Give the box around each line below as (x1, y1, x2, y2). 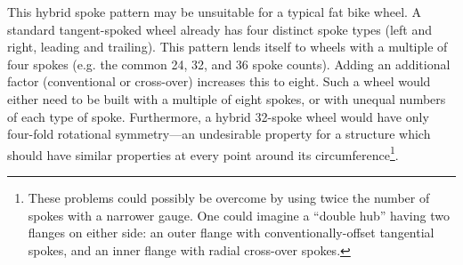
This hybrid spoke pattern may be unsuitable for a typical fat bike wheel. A (7, 3, 422, 20)
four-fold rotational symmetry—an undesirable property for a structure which (7, 124, 431, 143)
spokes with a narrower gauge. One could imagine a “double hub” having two (28, 205, 450, 224)
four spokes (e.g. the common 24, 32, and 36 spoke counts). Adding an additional (7, 54, 451, 73)
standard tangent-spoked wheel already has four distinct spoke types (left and (7, 20, 432, 38)
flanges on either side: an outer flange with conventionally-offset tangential (28, 223, 435, 242)
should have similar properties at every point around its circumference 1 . (7, 142, 399, 164)
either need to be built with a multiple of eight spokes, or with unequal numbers (7, 89, 446, 108)
